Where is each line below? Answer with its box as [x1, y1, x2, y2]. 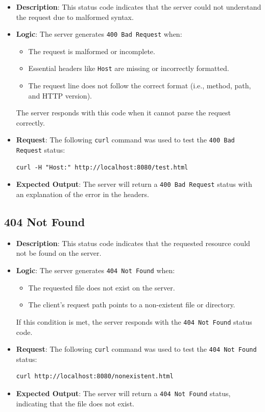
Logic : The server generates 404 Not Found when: [16, 265, 175, 276]
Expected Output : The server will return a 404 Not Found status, [16, 387, 231, 398]
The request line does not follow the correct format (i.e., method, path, [28, 80, 251, 91]
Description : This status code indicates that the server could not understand [16, 2, 261, 12]
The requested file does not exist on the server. [28, 282, 175, 293]
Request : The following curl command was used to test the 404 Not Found [16, 344, 257, 354]
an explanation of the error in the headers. [16, 189, 149, 200]
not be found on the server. [16, 248, 102, 258]
